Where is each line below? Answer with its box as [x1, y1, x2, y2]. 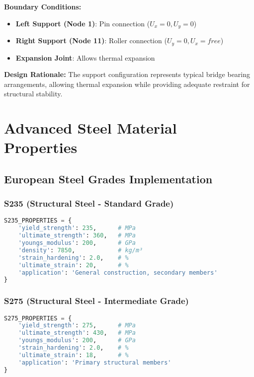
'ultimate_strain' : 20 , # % [18, 261, 129, 269]
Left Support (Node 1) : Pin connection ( [15, 18, 150, 28]
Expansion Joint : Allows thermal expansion [15, 52, 155, 63]
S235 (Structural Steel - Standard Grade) [4, 197, 174, 210]
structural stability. [4, 88, 63, 99]
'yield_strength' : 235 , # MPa [18, 225, 136, 232]
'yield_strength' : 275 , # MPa [18, 322, 136, 329]
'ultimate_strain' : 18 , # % [18, 351, 129, 359]
